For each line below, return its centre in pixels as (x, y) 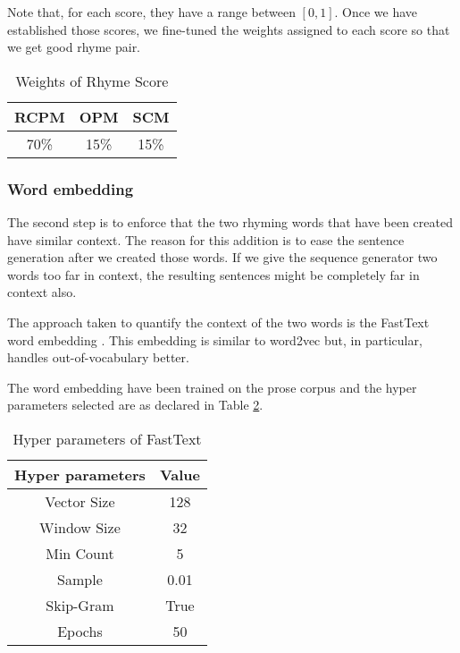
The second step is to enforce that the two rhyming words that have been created (230, 222)
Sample (80, 579)
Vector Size (80, 501)
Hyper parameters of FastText (107, 438)
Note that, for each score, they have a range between (151, 12)
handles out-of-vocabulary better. (98, 357)
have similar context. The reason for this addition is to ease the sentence (206, 239)
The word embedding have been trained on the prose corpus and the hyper (212, 387)
